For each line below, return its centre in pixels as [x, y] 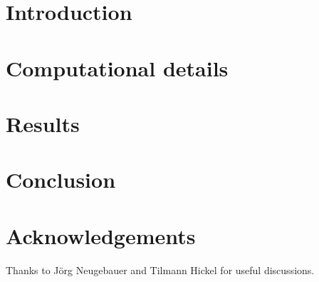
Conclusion [61, 180]
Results [43, 123]
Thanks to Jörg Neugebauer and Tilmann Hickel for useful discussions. [160, 270]
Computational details [117, 67]
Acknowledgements [101, 235]
